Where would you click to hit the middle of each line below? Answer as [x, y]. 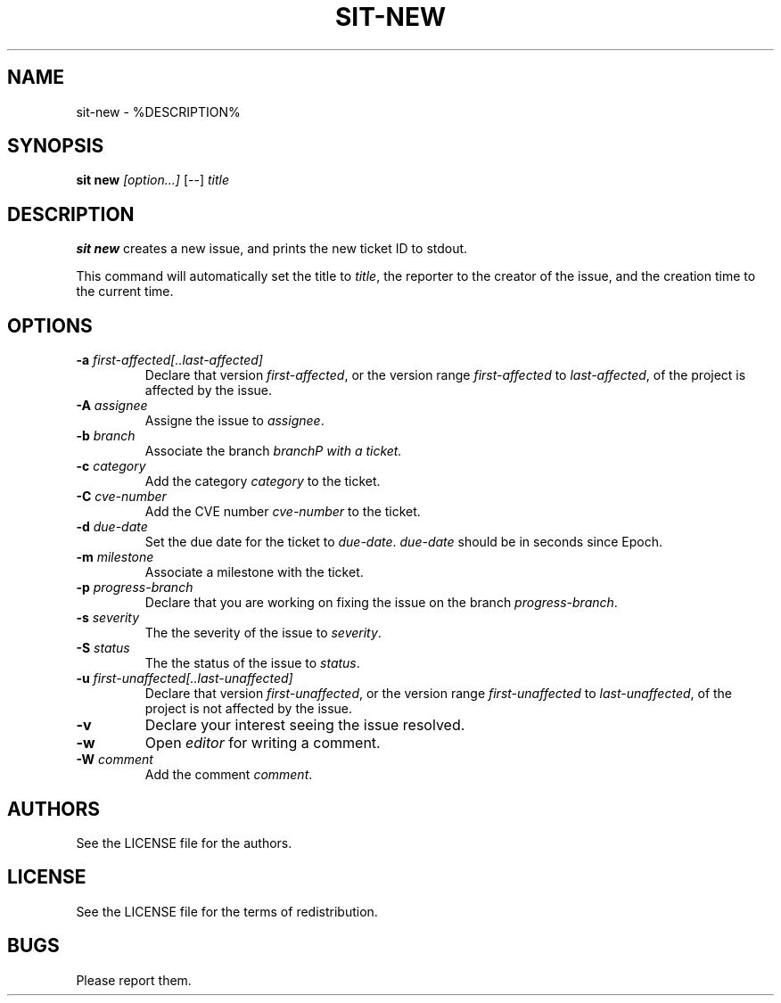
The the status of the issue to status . [252, 663]
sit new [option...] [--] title [152, 180]
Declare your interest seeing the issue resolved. [305, 725]
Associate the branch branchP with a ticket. [273, 451]
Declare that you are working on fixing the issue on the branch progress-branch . [381, 603]
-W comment [115, 760]
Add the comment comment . [229, 775]
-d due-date [112, 527]
